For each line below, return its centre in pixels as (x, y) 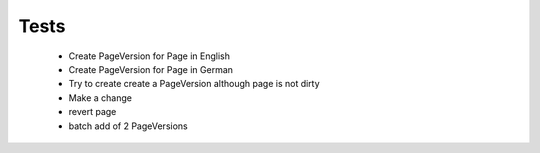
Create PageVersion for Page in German (151, 69)
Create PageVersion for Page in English (149, 56)
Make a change (100, 97)
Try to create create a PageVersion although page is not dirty (194, 84)
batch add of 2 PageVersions (128, 126)
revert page (92, 112)
